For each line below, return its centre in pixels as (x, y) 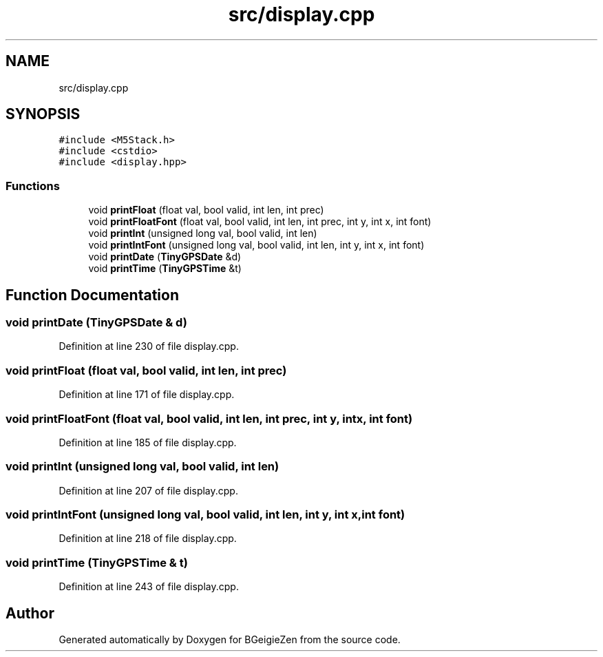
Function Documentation (92, 295)
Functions (33, 186)
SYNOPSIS (43, 114)
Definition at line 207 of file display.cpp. (148, 490)
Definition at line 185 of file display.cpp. (148, 442)
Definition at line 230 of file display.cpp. (149, 346)
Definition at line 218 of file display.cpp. (148, 539)
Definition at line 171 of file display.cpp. (147, 395)
